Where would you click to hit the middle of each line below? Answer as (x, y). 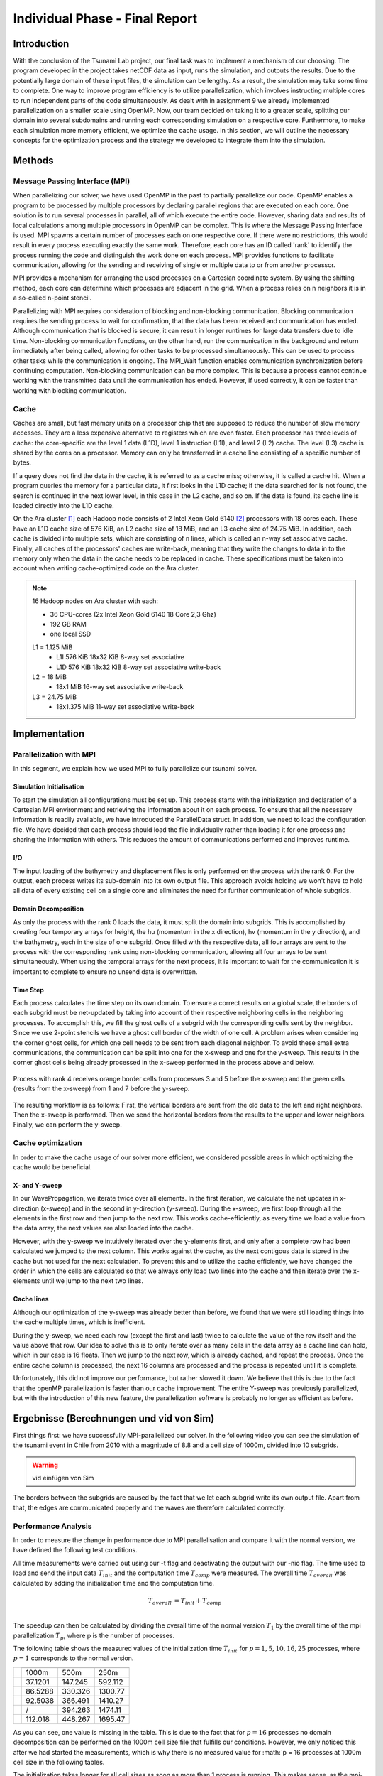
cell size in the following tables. (59, 1762)
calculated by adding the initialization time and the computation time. (114, 1583)
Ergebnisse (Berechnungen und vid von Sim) (114, 1418)
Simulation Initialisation (49, 787)
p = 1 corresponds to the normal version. (73, 1658)
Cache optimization (48, 1143)
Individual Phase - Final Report (105, 18)
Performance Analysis (52, 1526)
